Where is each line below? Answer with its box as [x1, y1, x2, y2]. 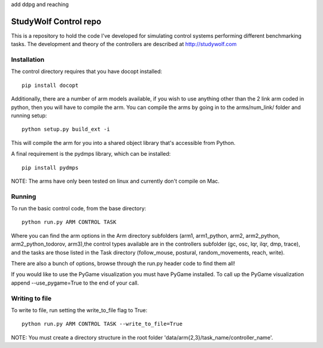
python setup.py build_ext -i [22, 126, 111, 133]
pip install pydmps [22, 164, 79, 171]
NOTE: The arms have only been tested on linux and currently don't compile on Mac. [11, 177, 220, 184]
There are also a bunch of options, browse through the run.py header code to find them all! [11, 260, 236, 267]
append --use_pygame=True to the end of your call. [11, 279, 139, 286]
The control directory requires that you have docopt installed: [11, 68, 163, 75]
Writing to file [11, 294, 52, 302]
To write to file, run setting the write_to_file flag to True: [11, 306, 148, 314]
